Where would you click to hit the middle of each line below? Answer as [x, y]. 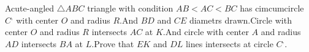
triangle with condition [130, 8]
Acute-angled [30, 8]
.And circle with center [206, 32]
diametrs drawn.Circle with [240, 20]
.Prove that [113, 43]
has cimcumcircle [272, 8]
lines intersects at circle [229, 43]
